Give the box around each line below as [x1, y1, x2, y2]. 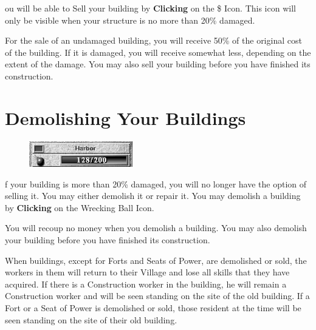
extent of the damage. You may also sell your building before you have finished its [5, 58, 311, 70]
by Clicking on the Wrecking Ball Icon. [5, 201, 154, 214]
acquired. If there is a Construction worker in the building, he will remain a [5, 277, 287, 290]
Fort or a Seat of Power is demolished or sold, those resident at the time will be [5, 301, 301, 314]
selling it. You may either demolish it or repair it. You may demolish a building [5, 189, 301, 202]
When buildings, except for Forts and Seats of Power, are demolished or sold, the [5, 254, 307, 266]
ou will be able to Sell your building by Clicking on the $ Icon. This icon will [5, 2, 296, 14]
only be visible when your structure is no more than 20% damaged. [5, 13, 255, 26]
